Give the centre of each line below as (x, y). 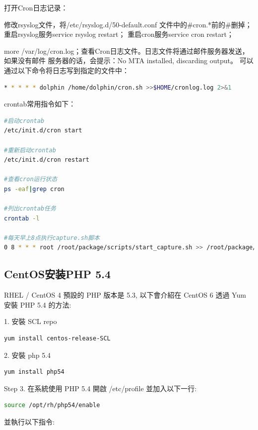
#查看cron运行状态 (31, 179)
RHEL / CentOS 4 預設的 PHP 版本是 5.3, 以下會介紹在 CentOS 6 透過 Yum (125, 295)
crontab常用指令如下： (40, 104)
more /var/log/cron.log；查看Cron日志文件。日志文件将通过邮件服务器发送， (127, 51)
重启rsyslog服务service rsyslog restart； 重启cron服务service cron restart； (119, 34)
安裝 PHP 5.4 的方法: (38, 304)
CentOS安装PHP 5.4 (58, 274)
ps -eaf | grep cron (34, 189)
